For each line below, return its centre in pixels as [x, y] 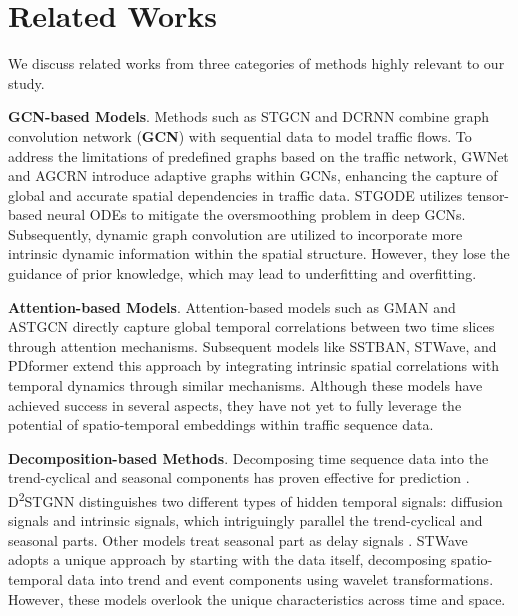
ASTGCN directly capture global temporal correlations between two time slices [251, 326]
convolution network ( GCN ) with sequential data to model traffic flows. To [240, 135]
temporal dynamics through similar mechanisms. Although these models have [245, 385]
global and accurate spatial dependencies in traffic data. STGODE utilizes [235, 194]
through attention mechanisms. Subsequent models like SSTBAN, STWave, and [252, 345]
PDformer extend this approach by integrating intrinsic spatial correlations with [254, 365]
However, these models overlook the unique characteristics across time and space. [257, 598]
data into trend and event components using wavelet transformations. [280, 579]
